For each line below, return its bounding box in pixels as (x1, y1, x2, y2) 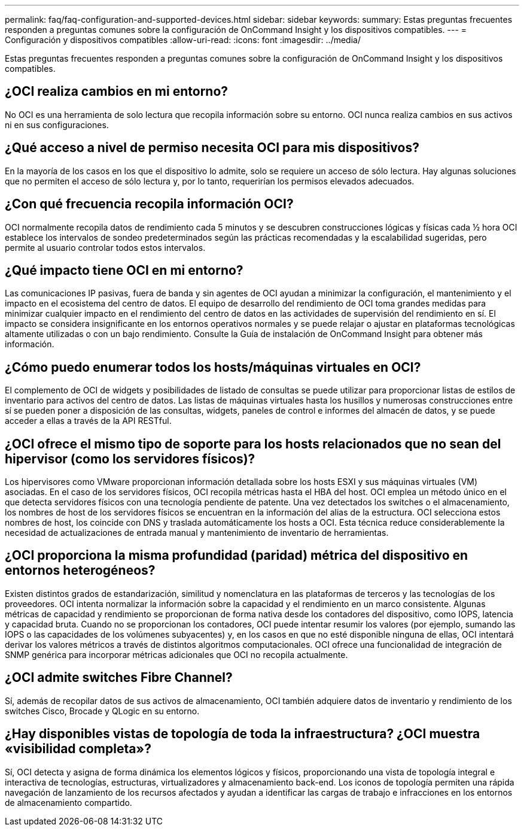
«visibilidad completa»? (5, 741, 151, 757)
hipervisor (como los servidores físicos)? (5, 451, 255, 466)
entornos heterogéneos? (5, 563, 156, 578)
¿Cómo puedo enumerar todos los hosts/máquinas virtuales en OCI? (5, 359, 421, 375)
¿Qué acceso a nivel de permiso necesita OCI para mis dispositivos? (5, 140, 419, 156)
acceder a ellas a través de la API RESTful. (5, 415, 172, 426)
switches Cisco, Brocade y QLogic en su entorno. (5, 705, 200, 716)
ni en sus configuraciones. (5, 119, 109, 130)
